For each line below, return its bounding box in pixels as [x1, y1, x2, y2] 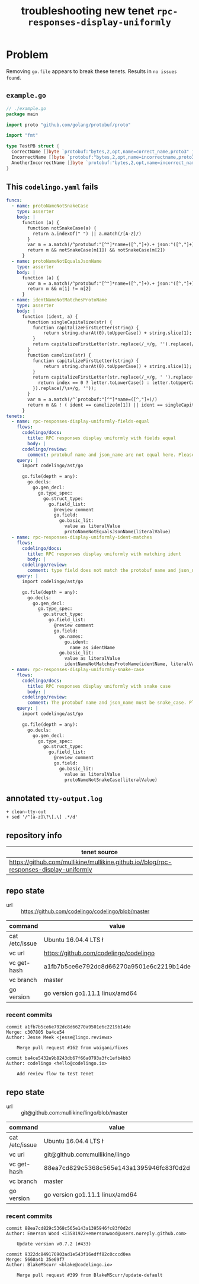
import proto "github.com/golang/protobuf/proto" [6, 122, 131, 128]
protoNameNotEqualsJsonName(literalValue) [64, 529, 171, 535]
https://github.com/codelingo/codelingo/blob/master [21, 908, 150, 915]
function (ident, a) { [21, 313, 78, 319]
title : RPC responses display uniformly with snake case [27, 683, 171, 689]
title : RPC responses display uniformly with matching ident [27, 551, 182, 557]
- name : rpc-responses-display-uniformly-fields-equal [11, 418, 150, 424]
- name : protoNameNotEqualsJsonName [11, 259, 102, 265]
